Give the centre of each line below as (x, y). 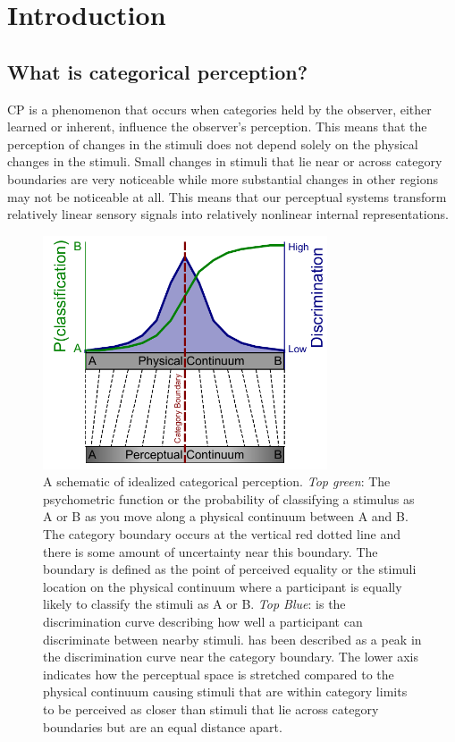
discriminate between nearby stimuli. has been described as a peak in (232, 639)
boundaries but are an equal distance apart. (163, 726)
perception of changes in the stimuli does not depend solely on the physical (213, 143)
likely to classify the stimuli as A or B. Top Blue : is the (194, 604)
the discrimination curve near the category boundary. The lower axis (231, 657)
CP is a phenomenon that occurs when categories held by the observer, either (219, 109)
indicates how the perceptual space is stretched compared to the (219, 674)
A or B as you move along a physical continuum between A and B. (226, 516)
